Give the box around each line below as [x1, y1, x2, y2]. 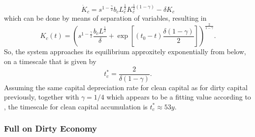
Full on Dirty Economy [4, 122, 97, 135]
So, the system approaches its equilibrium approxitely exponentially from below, [4, 46, 246, 57]
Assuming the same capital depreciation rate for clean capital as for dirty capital [4, 82, 248, 92]
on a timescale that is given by [4, 56, 96, 67]
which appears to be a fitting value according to [106, 92, 251, 102]
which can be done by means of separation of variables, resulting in [4, 13, 207, 23]
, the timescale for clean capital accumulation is [4, 101, 148, 111]
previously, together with [4, 92, 79, 102]
